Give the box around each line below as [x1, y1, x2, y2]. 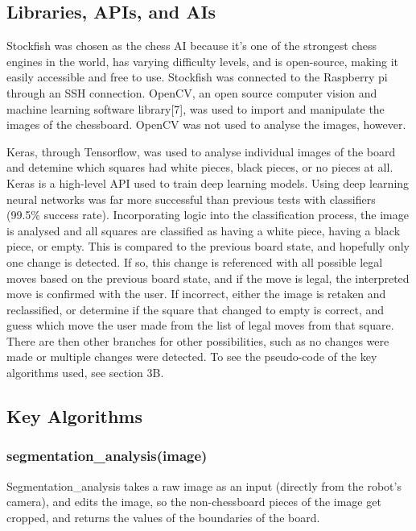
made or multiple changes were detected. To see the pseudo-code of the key [6, 348, 377, 365]
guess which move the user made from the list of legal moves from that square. [6, 317, 394, 334]
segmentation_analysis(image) [6, 446, 208, 466]
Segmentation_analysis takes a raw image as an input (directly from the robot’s [6, 477, 402, 494]
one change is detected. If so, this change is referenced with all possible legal [6, 253, 383, 270]
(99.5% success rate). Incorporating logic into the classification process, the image [6, 206, 409, 223]
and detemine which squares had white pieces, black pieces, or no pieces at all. [6, 159, 393, 176]
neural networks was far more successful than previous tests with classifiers [6, 190, 376, 207]
